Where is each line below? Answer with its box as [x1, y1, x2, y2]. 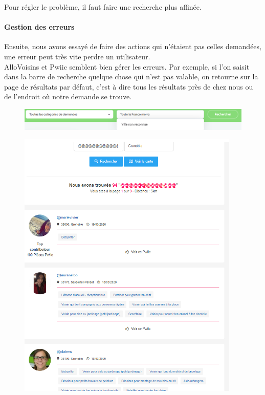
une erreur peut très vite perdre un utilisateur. [4, 51, 150, 61]
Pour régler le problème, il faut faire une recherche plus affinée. [4, 2, 202, 12]
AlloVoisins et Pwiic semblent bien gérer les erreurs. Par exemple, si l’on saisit [4, 61, 250, 72]
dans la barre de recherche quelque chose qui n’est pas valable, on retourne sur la [4, 71, 258, 82]
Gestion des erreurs [4, 21, 75, 32]
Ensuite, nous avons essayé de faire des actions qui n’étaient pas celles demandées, [4, 41, 261, 52]
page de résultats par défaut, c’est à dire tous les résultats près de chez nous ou [4, 81, 253, 92]
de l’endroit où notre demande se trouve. [4, 91, 132, 102]
